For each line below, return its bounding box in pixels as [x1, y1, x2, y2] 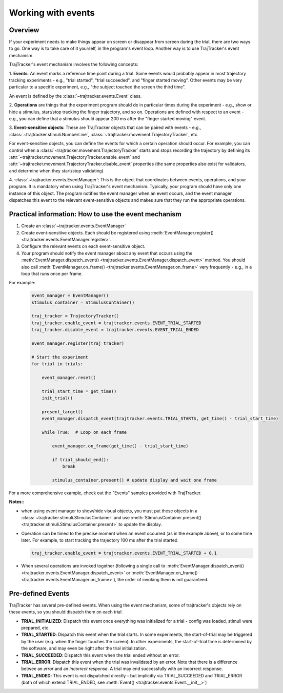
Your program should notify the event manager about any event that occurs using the [21, 250, 193, 256]
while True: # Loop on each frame [41, 430, 127, 435]
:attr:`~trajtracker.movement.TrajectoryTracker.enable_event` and [9, 154, 140, 160]
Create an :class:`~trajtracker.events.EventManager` [21, 223, 126, 229]
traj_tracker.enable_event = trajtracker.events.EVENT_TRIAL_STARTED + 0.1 [31, 550, 217, 556]
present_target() [41, 409, 83, 415]
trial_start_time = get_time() [41, 388, 117, 394]
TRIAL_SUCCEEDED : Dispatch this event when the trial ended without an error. [21, 652, 180, 658]
